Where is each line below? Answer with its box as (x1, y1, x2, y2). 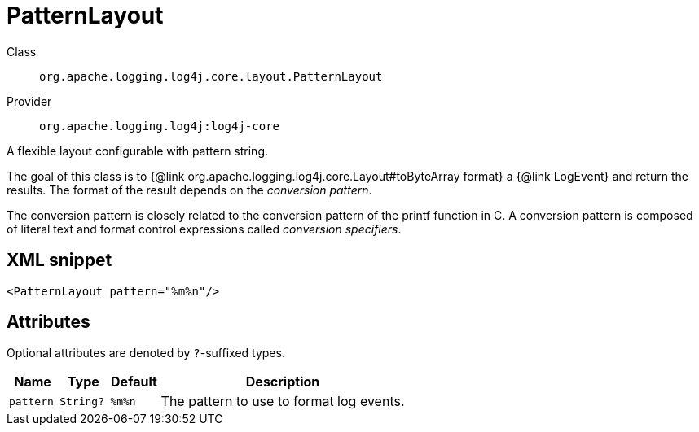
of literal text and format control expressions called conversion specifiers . (7, 221, 402, 236)
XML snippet (7, 250, 112, 271)
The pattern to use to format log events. (160, 393, 405, 410)
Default (111, 373, 157, 391)
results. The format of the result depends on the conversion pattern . (7, 182, 372, 197)
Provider (7, 94, 52, 108)
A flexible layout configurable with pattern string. (7, 143, 268, 158)
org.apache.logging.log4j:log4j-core (39, 119, 280, 133)
